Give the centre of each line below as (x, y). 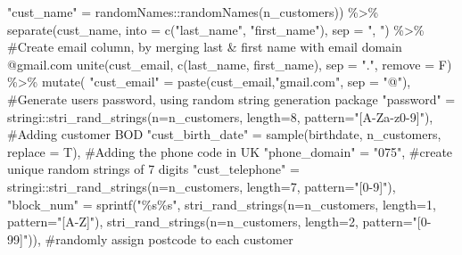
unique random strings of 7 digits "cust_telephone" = (153, 169)
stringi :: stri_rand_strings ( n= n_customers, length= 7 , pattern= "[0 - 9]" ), (202, 186)
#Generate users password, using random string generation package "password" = (231, 99)
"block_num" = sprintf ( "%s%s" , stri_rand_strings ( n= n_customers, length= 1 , (222, 204)
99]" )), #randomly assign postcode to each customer (150, 239)
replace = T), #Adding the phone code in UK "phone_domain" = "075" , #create (230, 151)
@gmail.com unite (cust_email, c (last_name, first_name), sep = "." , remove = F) (230, 64)
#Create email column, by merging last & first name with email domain (205, 47)
